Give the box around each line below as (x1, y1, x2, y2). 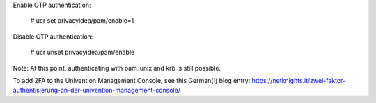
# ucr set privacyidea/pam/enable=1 (30, 17, 134, 25)
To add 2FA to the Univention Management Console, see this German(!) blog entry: (13, 76, 251, 84)
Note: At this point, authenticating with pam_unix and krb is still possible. (13, 64, 221, 72)
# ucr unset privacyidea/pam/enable (30, 48, 135, 57)
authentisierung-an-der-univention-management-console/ (13, 86, 181, 95)
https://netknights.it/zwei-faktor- (251, 76, 346, 84)
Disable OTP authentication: (13, 32, 93, 41)
